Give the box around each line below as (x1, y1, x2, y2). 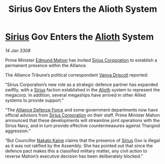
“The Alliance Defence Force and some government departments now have (5, 107, 159, 113)
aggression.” (5, 127, 31, 134)
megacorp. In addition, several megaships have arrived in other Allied (5, 92, 146, 98)
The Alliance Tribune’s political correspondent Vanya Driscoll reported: (5, 72, 149, 78)
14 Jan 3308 (5, 47, 31, 53)
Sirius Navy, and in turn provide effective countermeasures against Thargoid (5, 123, 160, 128)
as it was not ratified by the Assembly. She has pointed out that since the (5, 142, 153, 149)
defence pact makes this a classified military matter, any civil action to (5, 148, 148, 154)
